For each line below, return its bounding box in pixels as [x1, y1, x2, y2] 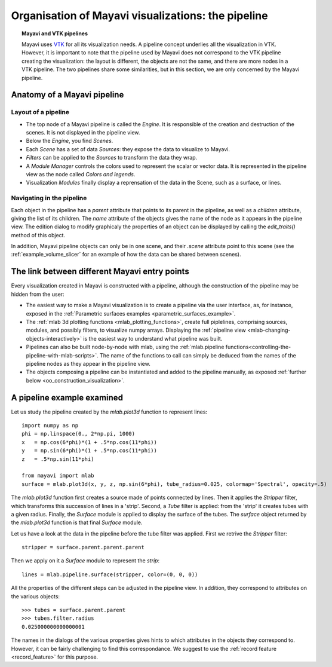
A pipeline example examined [11, 392, 124, 403]
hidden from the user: [11, 290, 65, 298]
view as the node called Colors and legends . [26, 171, 136, 178]
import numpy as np [21, 422, 79, 429]
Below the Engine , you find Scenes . [26, 137, 113, 145]
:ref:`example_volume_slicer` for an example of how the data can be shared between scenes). [11, 251, 241, 258]
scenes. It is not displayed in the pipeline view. [26, 129, 140, 136]
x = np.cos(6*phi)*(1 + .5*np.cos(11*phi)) [21, 439, 158, 445]
